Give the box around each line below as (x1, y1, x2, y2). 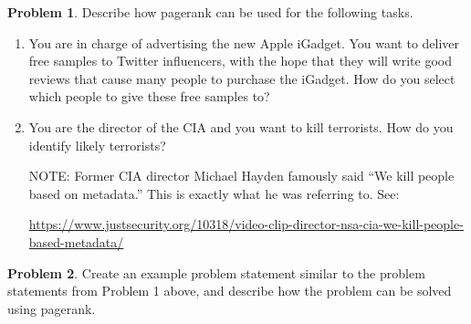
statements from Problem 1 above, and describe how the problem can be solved (7, 281, 452, 300)
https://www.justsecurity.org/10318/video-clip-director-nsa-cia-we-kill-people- (28, 214, 464, 234)
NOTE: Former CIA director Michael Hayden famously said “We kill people (28, 166, 455, 185)
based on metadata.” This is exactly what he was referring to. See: (28, 183, 400, 203)
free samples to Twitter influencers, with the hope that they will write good (28, 51, 452, 70)
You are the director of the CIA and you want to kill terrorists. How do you (28, 117, 454, 136)
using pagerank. (7, 298, 96, 318)
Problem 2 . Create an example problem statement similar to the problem (7, 263, 425, 282)
